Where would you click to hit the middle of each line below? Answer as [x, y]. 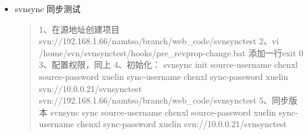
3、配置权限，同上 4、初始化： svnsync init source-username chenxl [168, 64]
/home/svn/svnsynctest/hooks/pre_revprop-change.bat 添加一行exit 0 [171, 52]
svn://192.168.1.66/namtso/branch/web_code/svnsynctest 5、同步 [164, 100]
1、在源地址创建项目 [79, 29]
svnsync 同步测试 [48, 8]
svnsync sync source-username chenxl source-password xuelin [163, 112]
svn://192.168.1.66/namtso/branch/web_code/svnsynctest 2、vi [159, 41]
